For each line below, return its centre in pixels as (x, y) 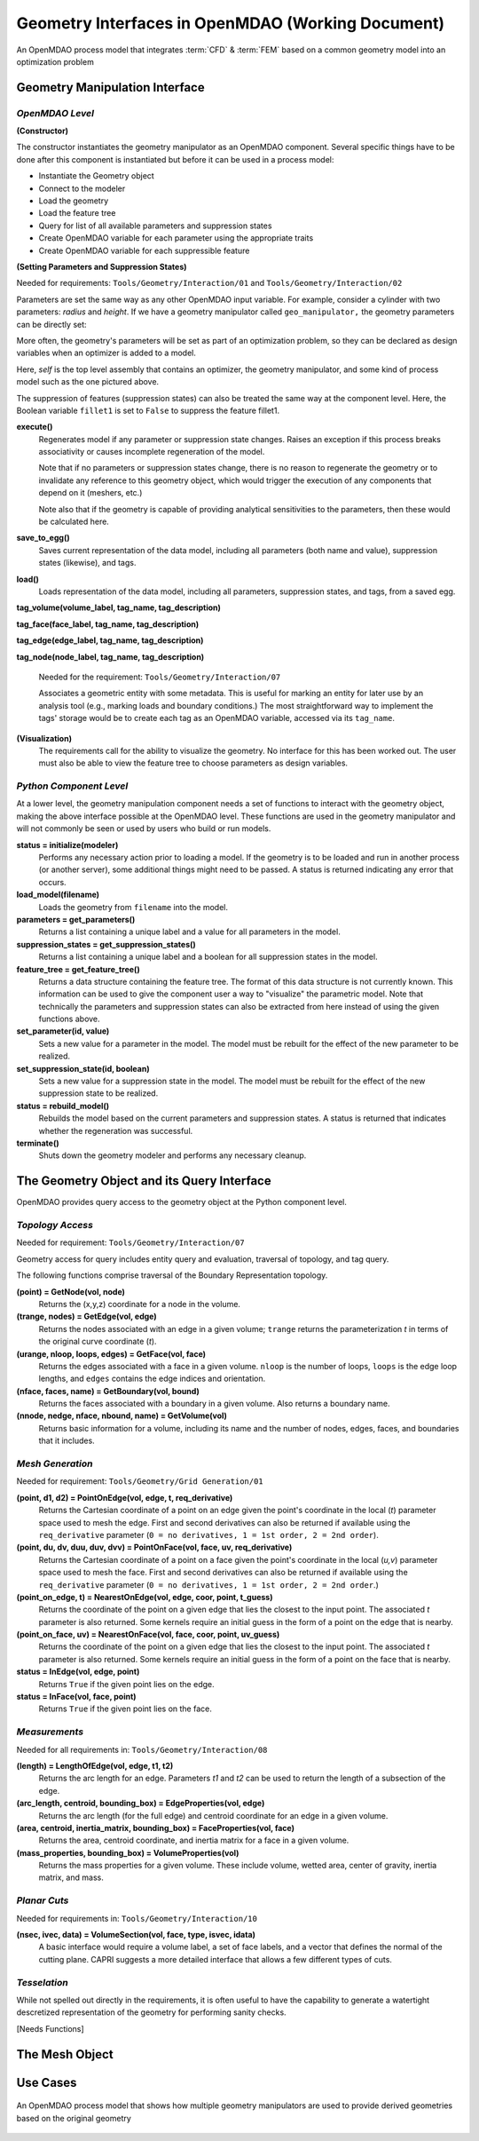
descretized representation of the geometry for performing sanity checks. (152, 2012)
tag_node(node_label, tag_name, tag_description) (110, 656)
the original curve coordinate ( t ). (98, 1342)
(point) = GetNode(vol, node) (71, 1291)
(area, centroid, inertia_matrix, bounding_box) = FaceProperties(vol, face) (155, 1828)
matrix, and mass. (71, 1877)
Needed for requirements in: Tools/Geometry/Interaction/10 (137, 1918)
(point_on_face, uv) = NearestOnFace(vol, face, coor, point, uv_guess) (148, 1635)
